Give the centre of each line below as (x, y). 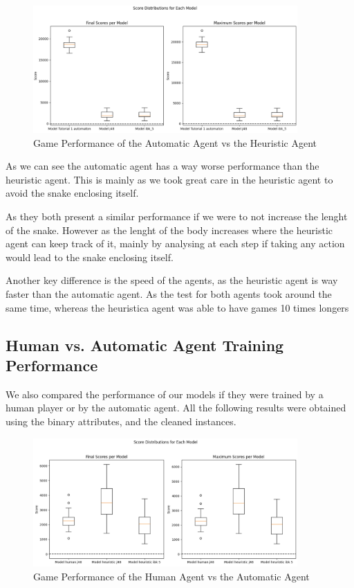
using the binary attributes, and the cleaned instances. (121, 421)
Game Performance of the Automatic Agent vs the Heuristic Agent (175, 142)
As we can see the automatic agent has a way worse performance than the (162, 166)
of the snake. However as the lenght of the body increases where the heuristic (169, 230)
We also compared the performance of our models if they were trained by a (165, 394)
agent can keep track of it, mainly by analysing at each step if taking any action (175, 243)
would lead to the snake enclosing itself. (90, 257)
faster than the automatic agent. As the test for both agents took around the (169, 294)
